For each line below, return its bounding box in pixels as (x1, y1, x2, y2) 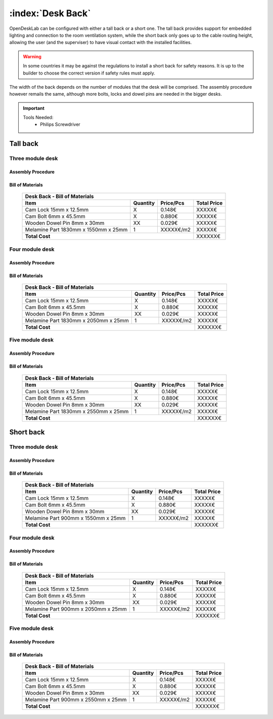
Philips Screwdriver (40, 122, 80, 128)
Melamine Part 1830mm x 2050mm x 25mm (25, 317, 129, 324)
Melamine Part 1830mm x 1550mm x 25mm (25, 226, 128, 233)
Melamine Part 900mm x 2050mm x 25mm (25, 606, 127, 613)
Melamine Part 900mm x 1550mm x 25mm (25, 515, 126, 522)
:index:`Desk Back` (9, 8, 91, 19)
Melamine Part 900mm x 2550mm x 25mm (25, 696, 127, 703)
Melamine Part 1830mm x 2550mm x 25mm (25, 408, 129, 415)
